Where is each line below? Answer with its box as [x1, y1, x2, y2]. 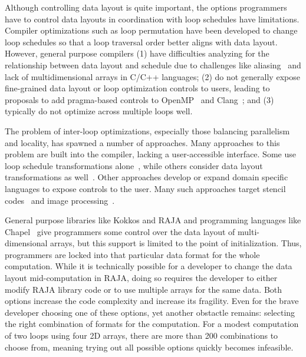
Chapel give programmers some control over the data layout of [5, 225, 235, 237]
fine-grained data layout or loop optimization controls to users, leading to [5, 82, 270, 94]
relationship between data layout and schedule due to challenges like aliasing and [5, 58, 301, 71]
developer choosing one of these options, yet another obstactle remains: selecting [5, 306, 295, 318]
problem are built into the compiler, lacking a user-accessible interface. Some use [5, 148, 296, 160]
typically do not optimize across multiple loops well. [5, 105, 193, 117]
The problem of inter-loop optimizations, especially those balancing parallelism [5, 124, 290, 137]
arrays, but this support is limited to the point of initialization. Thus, [50, 237, 302, 249]
